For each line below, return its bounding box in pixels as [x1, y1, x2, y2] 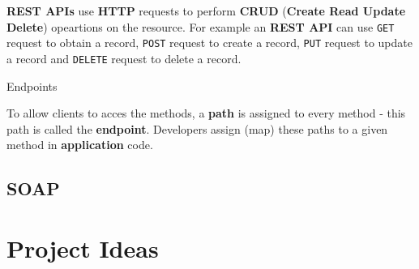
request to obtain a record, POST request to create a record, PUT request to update [6, 34, 413, 51]
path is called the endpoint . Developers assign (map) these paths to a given [6, 120, 388, 137]
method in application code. [6, 136, 153, 153]
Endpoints [6, 77, 58, 94]
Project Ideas [6, 231, 159, 264]
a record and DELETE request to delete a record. [6, 49, 242, 66]
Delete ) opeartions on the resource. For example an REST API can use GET [6, 18, 395, 35]
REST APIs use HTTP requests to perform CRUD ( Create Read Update [6, 2, 406, 19]
